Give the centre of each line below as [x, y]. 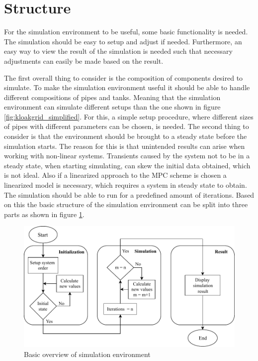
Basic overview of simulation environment [87, 354]
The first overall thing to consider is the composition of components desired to [124, 77]
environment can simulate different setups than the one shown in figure [112, 107]
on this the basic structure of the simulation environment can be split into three [126, 204]
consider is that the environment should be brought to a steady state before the [126, 136]
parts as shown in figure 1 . [44, 214]
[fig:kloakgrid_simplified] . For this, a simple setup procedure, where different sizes [129, 116]
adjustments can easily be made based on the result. [84, 60]
